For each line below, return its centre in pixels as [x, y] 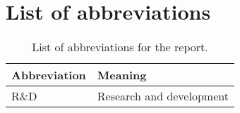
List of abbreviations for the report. [120, 47]
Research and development [163, 96]
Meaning [122, 75]
